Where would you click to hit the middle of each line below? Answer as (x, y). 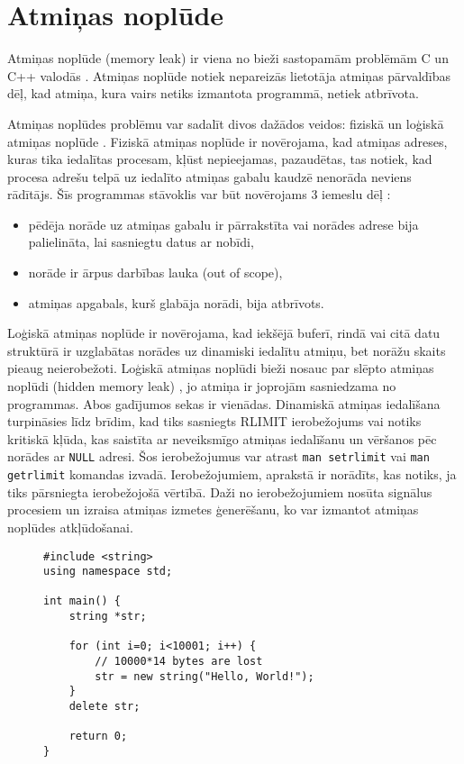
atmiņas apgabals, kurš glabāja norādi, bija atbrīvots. (176, 302)
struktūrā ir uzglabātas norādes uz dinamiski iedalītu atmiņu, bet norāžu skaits (227, 350)
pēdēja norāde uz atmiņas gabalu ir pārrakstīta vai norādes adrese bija (223, 224)
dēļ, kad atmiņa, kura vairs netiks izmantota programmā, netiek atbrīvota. (213, 93)
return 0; (98, 737)
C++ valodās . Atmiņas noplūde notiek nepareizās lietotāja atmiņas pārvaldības (229, 75)
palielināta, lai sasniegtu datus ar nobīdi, (141, 242)
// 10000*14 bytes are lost (179, 662)
